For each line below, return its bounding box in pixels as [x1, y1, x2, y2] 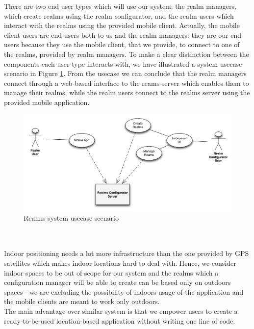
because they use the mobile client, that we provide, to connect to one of [21, 39, 240, 50]
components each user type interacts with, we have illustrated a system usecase [4, 58, 242, 69]
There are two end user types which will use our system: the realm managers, [4, 1, 236, 11]
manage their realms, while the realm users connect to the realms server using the [4, 87, 250, 98]
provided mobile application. [4, 97, 90, 107]
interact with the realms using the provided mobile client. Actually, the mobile [4, 20, 240, 30]
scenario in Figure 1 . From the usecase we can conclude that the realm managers [4, 68, 247, 78]
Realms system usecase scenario [24, 212, 119, 223]
